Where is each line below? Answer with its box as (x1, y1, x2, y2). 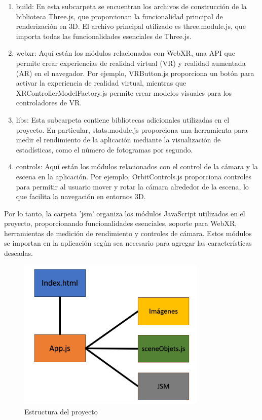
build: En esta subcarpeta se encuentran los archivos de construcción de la (16, 1, 247, 11)
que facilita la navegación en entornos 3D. (16, 191, 146, 202)
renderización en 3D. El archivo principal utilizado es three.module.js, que (16, 21, 246, 31)
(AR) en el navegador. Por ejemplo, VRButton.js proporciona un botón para (16, 67, 254, 78)
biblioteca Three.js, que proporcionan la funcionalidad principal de (16, 11, 223, 21)
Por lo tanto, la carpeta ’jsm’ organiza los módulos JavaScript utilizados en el (4, 208, 245, 218)
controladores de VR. (16, 97, 82, 108)
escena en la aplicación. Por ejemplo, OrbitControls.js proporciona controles (16, 171, 252, 181)
